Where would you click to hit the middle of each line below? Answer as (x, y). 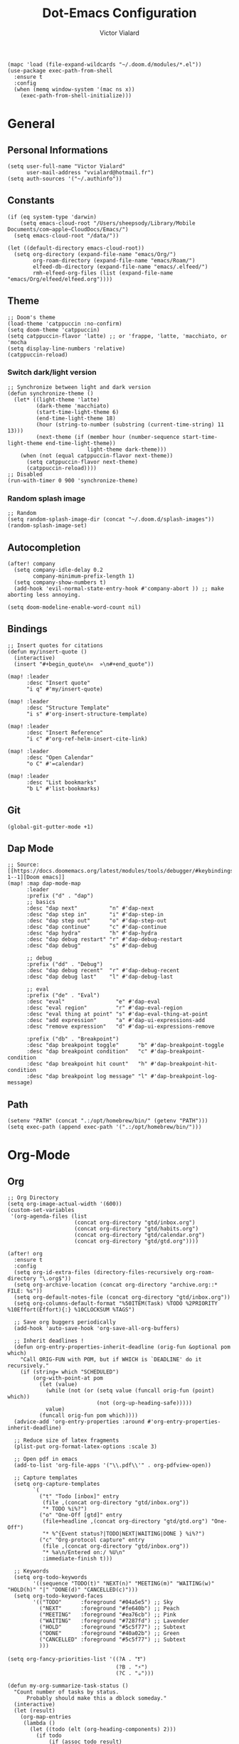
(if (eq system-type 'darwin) (52, 217)
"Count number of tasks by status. (67, 1692)
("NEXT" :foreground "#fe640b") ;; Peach (109, 1609)
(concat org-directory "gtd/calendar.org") (139, 1235)
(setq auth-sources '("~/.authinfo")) (65, 179)
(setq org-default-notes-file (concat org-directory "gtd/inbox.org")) (122, 1297)
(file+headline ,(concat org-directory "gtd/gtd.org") (125, 1521)
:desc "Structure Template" (68, 708)
